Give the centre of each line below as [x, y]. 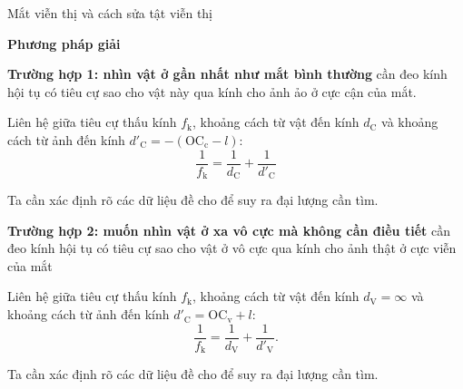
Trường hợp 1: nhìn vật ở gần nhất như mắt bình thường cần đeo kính [227, 74]
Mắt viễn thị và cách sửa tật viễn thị [110, 13]
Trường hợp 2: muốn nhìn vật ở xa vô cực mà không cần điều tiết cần [229, 230]
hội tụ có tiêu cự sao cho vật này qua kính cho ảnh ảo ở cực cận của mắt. [212, 91]
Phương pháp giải [64, 43]
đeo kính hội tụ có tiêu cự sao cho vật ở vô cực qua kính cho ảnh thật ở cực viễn [232, 248]
